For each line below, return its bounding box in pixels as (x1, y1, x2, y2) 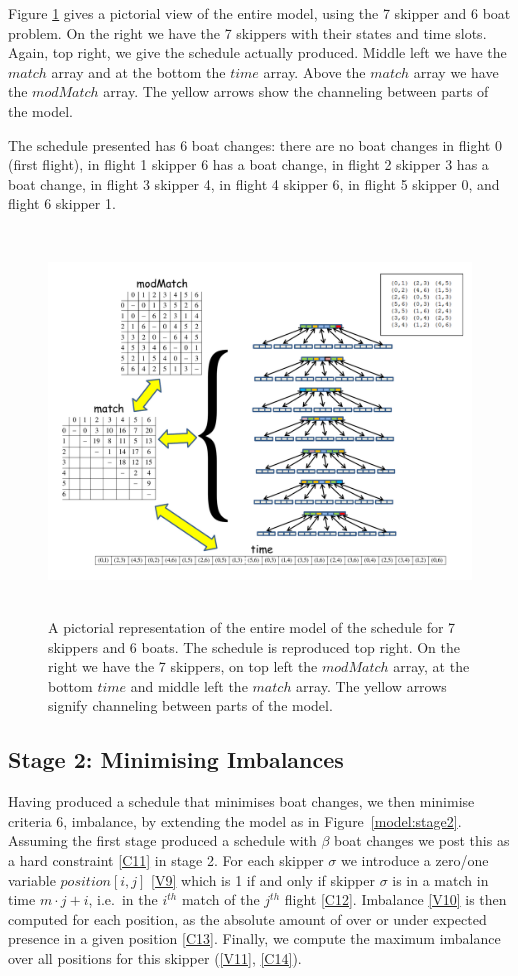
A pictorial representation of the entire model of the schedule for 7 (48, 617, 456, 638)
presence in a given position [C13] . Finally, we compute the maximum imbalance (8, 928, 501, 949)
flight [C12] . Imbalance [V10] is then (284, 889, 507, 910)
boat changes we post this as (334, 830, 510, 851)
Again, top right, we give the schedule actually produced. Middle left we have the (8, 42, 507, 63)
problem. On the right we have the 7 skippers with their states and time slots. (8, 22, 487, 43)
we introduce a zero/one (340, 849, 489, 870)
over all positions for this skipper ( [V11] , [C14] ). (8, 947, 302, 968)
